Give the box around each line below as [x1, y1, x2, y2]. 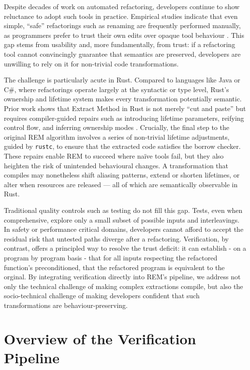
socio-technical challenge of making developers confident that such [4, 290, 200, 301]
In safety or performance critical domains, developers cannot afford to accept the [4, 224, 244, 234]
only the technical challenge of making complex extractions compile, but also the [4, 281, 243, 291]
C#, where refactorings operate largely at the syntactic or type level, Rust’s [4, 84, 229, 94]
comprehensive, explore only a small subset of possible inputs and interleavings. [4, 214, 240, 225]
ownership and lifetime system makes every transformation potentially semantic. [4, 94, 242, 104]
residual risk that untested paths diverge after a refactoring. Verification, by [4, 233, 229, 243]
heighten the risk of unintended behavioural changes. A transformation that [4, 160, 229, 170]
